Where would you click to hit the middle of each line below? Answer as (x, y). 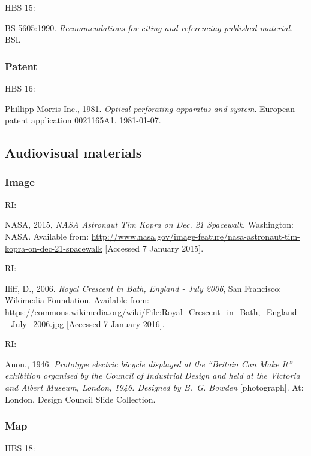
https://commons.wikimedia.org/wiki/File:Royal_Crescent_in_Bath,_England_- (155, 311)
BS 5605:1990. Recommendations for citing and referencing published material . (149, 27)
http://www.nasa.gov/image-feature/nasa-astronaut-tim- (196, 236)
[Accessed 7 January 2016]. (115, 323)
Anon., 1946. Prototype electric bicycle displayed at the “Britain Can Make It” (149, 363)
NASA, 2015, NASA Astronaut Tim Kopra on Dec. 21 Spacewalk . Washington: (149, 224)
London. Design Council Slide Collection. (80, 399)
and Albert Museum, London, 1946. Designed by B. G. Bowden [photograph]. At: (154, 387)
